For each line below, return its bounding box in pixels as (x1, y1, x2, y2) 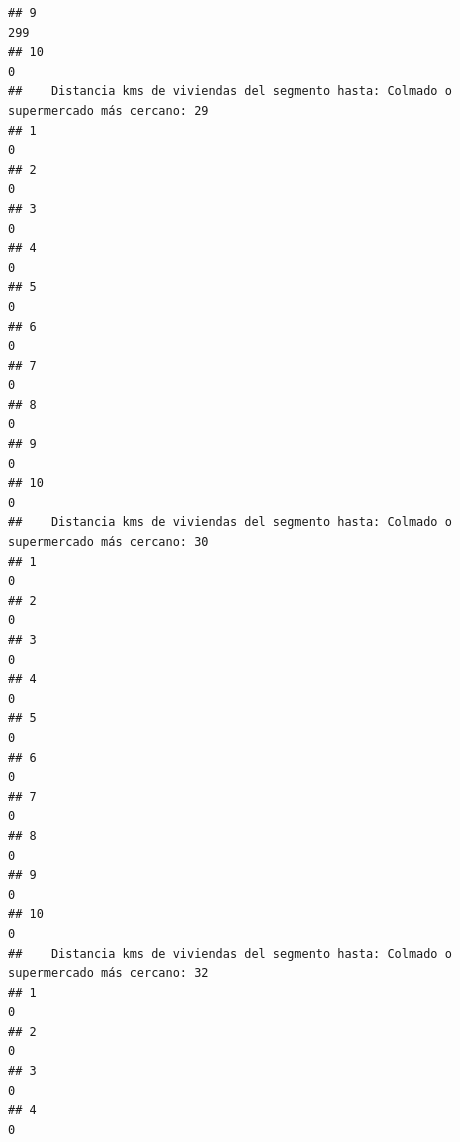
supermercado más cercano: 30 (8, 535, 209, 550)
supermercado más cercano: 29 (8, 103, 209, 118)
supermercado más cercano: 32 (8, 966, 209, 981)
